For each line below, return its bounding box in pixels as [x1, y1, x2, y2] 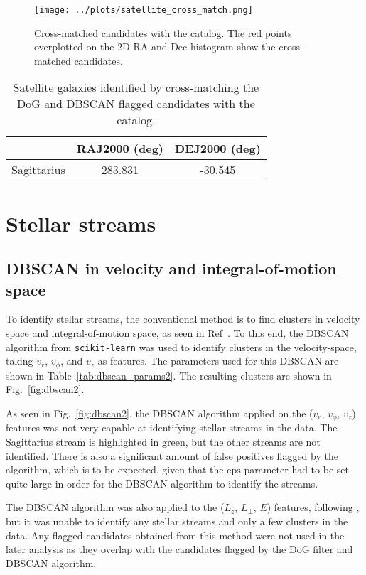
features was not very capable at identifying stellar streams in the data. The [6, 420, 338, 435]
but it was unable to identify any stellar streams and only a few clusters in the [6, 513, 348, 528]
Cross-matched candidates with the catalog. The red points [34, 25, 292, 40]
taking [6, 353, 33, 368]
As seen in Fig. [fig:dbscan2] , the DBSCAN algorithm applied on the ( [6, 405, 313, 420]
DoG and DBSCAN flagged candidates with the [17, 95, 255, 112]
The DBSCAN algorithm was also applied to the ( [6, 500, 225, 515]
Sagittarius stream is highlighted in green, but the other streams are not [6, 434, 321, 448]
